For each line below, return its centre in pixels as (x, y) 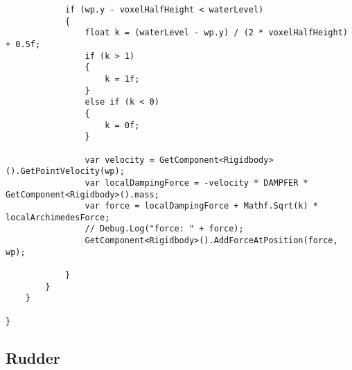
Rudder (33, 357)
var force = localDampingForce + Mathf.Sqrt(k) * (202, 206)
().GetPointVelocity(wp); (65, 171)
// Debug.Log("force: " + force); (164, 229)
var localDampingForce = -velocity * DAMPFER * (196, 183)
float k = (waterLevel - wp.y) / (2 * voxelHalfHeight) (216, 33)
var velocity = (120, 160)
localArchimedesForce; (58, 217)
